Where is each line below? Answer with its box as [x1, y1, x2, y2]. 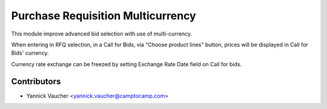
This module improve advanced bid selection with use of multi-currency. [11, 30, 193, 37]
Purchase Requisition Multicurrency [11, 9, 196, 22]
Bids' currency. [11, 49, 49, 57]
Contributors [11, 76, 61, 87]
